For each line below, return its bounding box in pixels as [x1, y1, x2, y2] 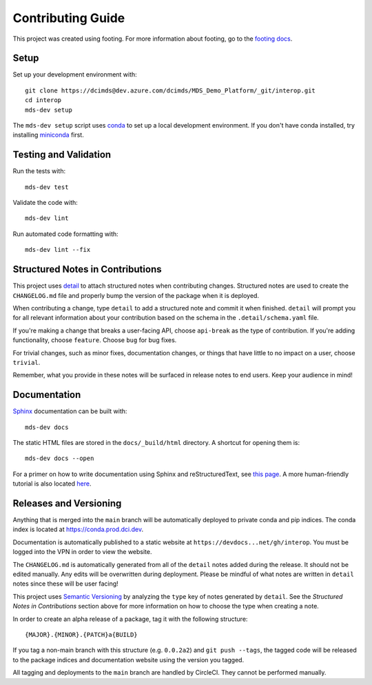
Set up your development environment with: [12, 70, 137, 79]
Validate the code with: [12, 199, 79, 207]
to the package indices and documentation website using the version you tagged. [12, 655, 245, 664]
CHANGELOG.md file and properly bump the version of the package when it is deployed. [12, 291, 260, 299]
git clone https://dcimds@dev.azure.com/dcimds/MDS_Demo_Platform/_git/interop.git [25, 86, 316, 95]
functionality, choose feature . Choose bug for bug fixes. [12, 336, 177, 344]
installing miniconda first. [12, 131, 84, 139]
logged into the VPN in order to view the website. [12, 548, 152, 556]
